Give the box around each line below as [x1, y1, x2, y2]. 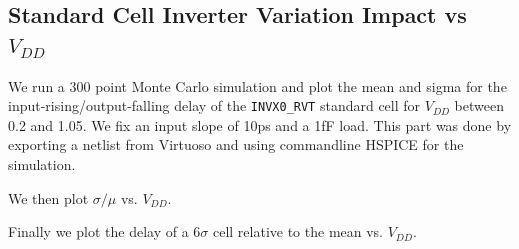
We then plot [8, 187, 89, 208]
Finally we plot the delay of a [8, 221, 189, 242]
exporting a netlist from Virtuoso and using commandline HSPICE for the [8, 134, 464, 155]
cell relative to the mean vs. [212, 221, 384, 242]
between [454, 95, 504, 116]
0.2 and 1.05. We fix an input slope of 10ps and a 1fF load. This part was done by [8, 114, 512, 135]
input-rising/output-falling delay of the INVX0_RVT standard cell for [8, 95, 421, 116]
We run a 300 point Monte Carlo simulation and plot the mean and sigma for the [8, 75, 507, 96]
